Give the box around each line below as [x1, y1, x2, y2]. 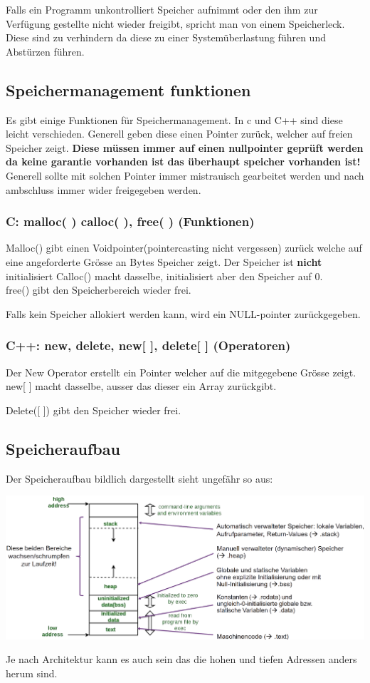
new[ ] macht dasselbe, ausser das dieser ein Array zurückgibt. [6, 379, 277, 394]
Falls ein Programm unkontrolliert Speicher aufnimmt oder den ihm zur [6, 2, 318, 16]
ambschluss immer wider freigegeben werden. [6, 182, 201, 197]
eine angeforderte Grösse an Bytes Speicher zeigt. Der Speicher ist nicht [6, 254, 322, 269]
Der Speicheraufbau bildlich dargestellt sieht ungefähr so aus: [6, 471, 273, 486]
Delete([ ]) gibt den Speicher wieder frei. [6, 402, 181, 417]
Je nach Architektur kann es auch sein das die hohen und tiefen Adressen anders [6, 652, 357, 667]
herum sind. [6, 665, 58, 680]
